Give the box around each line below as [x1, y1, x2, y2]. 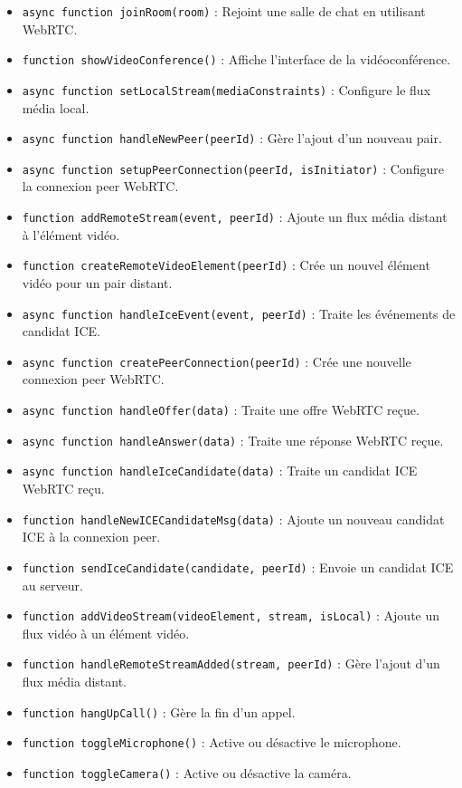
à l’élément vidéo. [22, 225, 120, 244]
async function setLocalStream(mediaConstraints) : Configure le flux [22, 80, 431, 99]
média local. [22, 98, 90, 117]
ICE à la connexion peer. [22, 527, 161, 546]
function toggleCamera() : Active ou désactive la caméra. [22, 763, 352, 782]
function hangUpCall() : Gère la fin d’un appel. [22, 702, 296, 721]
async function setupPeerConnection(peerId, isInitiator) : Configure [22, 159, 444, 178]
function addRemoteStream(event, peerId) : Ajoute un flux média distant [22, 207, 448, 226]
